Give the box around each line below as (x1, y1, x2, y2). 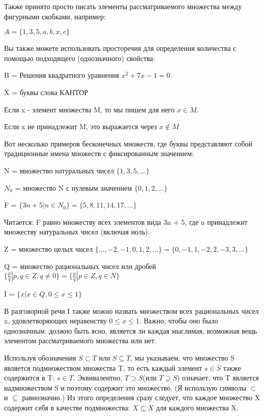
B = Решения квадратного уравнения (4, 70, 120, 80)
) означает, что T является (177, 372, 259, 383)
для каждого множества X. (156, 402, 239, 413)
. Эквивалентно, (73, 372, 123, 383)
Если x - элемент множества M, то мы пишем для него (4, 104, 174, 114)
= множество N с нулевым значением (15, 182, 132, 193)
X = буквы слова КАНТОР (4, 86, 89, 97)
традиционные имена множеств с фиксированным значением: (4, 148, 194, 159)
